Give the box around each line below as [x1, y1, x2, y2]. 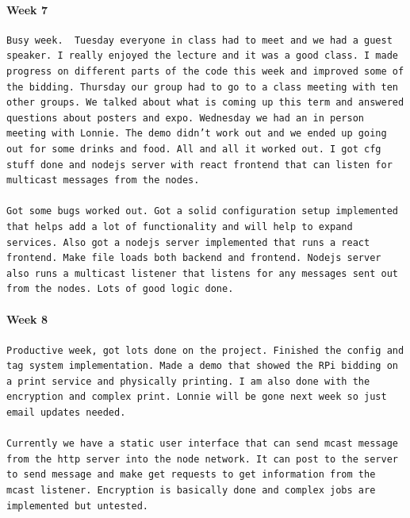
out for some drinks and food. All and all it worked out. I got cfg [6, 143, 381, 155]
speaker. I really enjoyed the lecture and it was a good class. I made [6, 50, 398, 62]
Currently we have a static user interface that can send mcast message [6, 438, 398, 450]
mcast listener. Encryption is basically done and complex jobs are [6, 485, 376, 497]
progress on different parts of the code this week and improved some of [6, 65, 404, 77]
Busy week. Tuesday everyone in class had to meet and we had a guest [6, 34, 393, 46]
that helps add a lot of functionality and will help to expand [6, 221, 353, 232]
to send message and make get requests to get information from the [6, 469, 376, 481]
